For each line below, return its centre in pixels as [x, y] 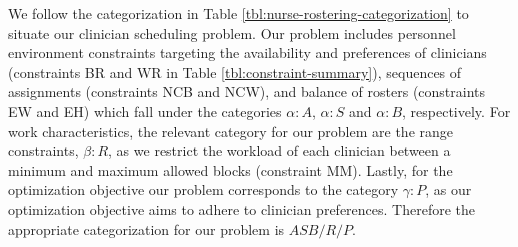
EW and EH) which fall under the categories [145, 110]
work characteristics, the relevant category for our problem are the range [231, 130]
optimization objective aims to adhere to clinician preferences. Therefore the [241, 208]
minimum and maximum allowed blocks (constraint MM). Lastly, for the [230, 169]
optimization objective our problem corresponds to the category [203, 189]
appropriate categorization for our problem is [146, 228]
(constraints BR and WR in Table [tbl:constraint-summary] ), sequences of [235, 71]
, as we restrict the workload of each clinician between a [279, 150]
